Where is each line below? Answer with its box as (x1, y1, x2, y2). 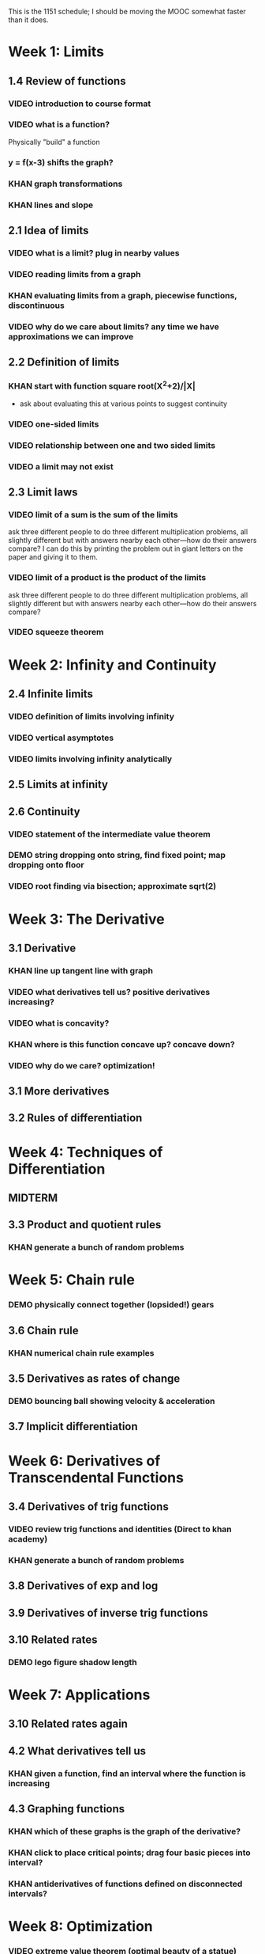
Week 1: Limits (8, 43, 105, 61)
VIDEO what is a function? (8, 119, 110, 130)
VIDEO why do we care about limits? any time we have (8, 321, 219, 332)
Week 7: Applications (8, 1686, 151, 1704)
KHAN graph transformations (8, 178, 123, 189)
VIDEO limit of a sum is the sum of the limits (8, 509, 179, 520)
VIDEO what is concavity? (8, 1017, 110, 1028)
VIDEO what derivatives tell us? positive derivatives (8, 986, 211, 997)
